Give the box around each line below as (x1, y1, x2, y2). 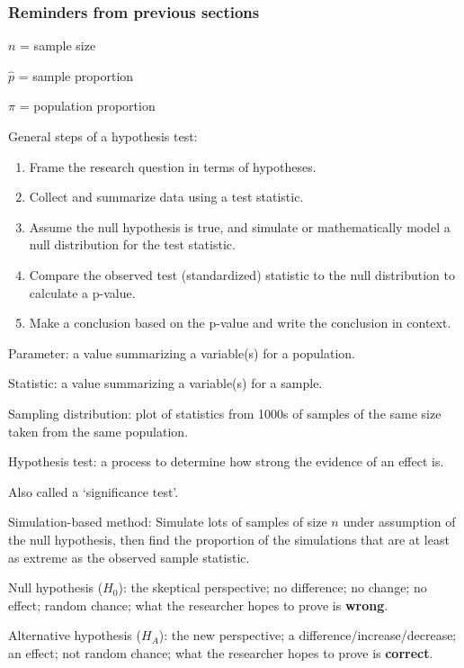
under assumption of (343, 512, 456, 531)
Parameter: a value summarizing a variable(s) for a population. (8, 343, 355, 362)
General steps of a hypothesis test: (8, 127, 198, 145)
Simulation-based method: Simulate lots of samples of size (8, 512, 327, 531)
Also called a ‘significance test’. (8, 482, 179, 501)
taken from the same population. (8, 421, 189, 440)
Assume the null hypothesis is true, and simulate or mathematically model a (29, 217, 451, 236)
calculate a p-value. (29, 283, 136, 302)
